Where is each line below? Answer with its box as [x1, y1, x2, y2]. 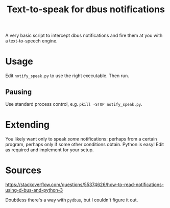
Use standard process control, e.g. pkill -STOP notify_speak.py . [5, 101, 143, 107]
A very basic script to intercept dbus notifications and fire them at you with [5, 32, 163, 39]
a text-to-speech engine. [5, 38, 58, 44]
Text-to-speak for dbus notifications [7, 4, 165, 15]
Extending [5, 119, 50, 131]
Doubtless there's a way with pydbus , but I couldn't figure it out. [5, 197, 138, 203]
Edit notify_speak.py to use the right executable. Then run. [5, 73, 129, 79]
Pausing [5, 87, 32, 96]
